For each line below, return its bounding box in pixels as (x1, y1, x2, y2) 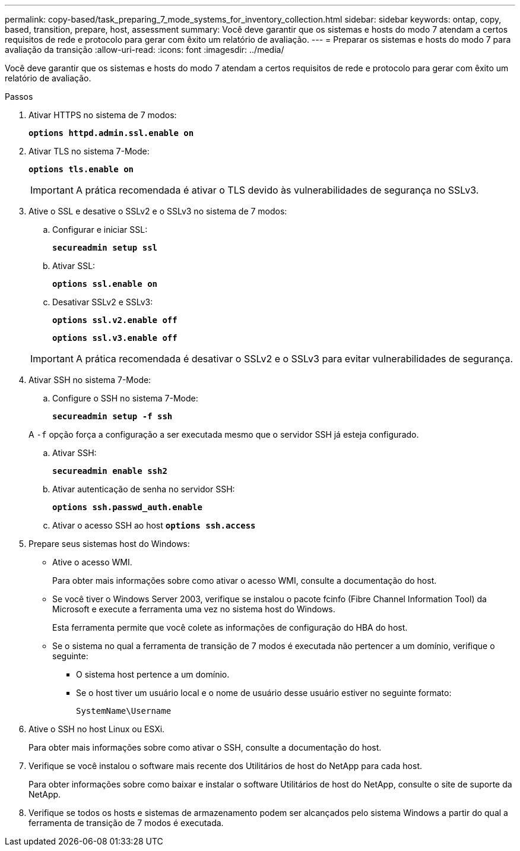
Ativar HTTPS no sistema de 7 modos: (28, 110, 177, 120)
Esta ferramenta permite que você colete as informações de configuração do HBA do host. (52, 622, 408, 632)
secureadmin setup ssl (52, 243, 158, 252)
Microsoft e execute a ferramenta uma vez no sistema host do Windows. (52, 604, 335, 614)
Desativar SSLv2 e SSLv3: (52, 297, 153, 307)
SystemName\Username (76, 706, 172, 716)
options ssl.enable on (52, 279, 158, 289)
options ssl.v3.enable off (52, 333, 177, 343)
